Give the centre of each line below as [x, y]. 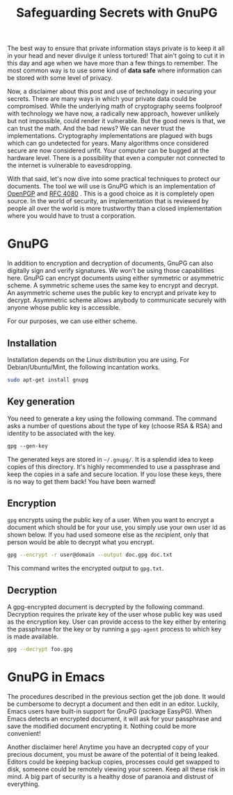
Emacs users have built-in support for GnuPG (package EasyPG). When [110, 711]
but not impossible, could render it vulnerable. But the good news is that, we [116, 121]
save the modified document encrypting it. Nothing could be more [102, 726]
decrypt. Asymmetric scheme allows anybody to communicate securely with [117, 300]
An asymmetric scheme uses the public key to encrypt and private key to [112, 293]
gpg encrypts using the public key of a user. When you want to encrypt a [111, 520]
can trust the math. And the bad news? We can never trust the [96, 128]
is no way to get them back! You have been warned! [82, 481]
